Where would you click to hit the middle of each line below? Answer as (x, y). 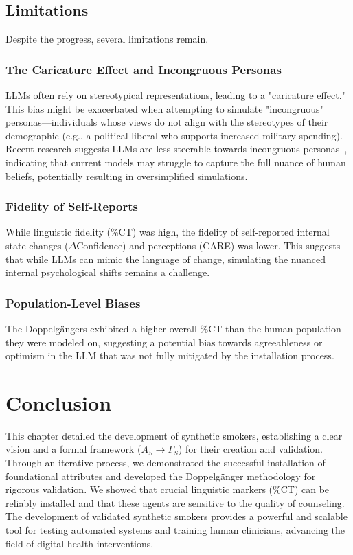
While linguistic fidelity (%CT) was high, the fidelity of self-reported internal (168, 232)
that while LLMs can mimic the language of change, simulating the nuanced (166, 259)
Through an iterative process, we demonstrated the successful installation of (166, 463)
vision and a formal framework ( (73, 449)
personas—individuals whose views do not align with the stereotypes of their (167, 122)
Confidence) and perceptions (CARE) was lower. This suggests (208, 245)
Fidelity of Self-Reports (72, 206)
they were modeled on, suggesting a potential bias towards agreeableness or (164, 342)
